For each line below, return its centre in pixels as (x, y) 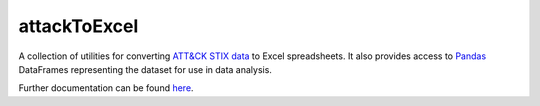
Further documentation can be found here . (106, 88)
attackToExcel (78, 26)
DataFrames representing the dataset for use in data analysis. (145, 69)
